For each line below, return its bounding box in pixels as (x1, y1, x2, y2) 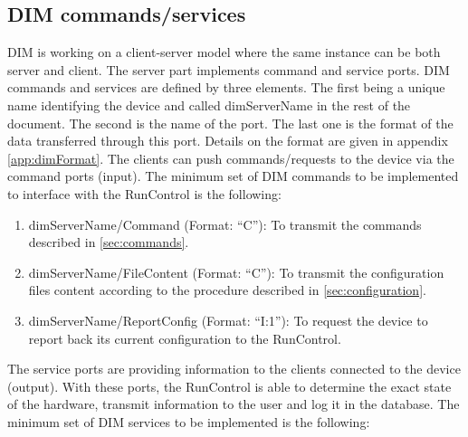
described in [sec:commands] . (28, 233, 189, 252)
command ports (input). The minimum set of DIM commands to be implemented (7, 166, 459, 185)
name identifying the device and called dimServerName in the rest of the (7, 95, 411, 114)
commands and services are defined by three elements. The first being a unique (7, 78, 445, 97)
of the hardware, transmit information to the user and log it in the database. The (7, 394, 460, 413)
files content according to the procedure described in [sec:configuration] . (28, 280, 426, 299)
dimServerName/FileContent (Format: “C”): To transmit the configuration (28, 262, 444, 281)
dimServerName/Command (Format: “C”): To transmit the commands (28, 214, 422, 233)
